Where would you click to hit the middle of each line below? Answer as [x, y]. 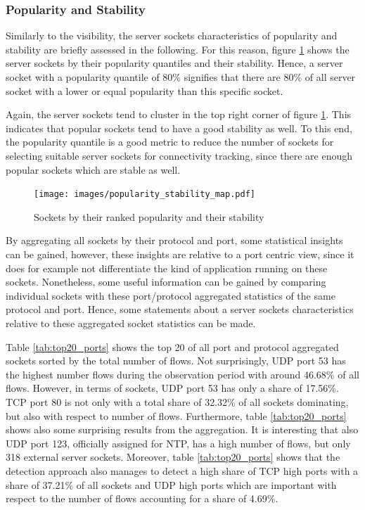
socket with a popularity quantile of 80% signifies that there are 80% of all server [181, 77]
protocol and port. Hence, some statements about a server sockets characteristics [180, 309]
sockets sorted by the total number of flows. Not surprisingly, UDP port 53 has [176, 361]
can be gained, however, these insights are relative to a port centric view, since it [180, 254]
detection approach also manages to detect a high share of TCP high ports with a [182, 470]
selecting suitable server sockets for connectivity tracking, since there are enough [179, 155]
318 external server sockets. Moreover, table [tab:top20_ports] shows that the [173, 457]
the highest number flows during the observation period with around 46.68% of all [182, 374]
